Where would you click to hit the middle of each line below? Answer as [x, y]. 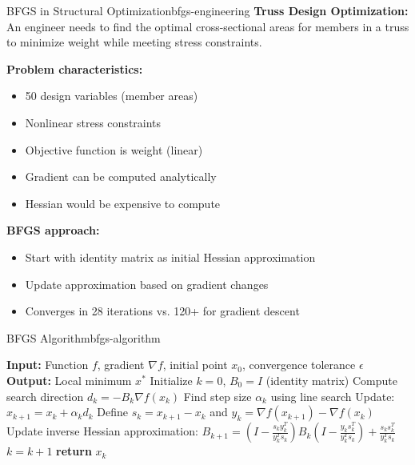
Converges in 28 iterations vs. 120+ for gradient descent [162, 311]
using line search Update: [333, 396]
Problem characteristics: [75, 68]
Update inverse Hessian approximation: [102, 431]
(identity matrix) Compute [331, 380]
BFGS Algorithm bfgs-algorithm [84, 337]
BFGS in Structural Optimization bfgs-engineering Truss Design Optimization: [207, 10]
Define [112, 412]
